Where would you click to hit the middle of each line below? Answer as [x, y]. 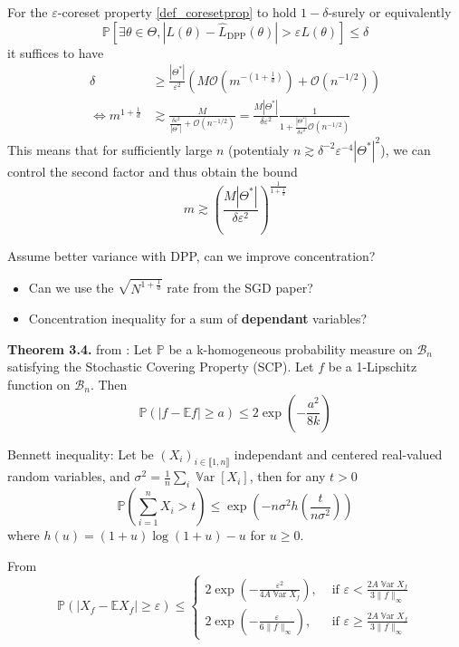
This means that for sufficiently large [110, 149]
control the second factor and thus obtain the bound [153, 171]
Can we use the [71, 288]
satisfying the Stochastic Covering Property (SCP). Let [161, 367]
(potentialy [258, 149]
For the [28, 12]
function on [39, 384]
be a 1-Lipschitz [373, 367]
